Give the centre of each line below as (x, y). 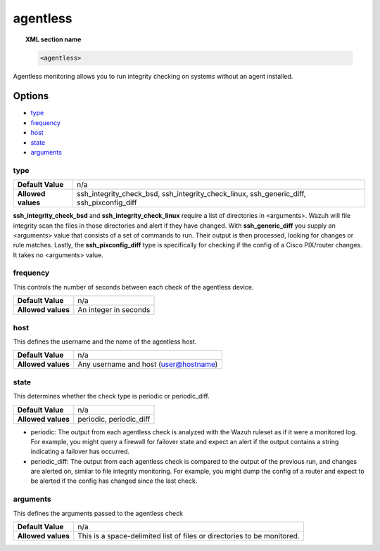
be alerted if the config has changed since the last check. (114, 481)
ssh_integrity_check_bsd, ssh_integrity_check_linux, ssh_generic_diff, (191, 194)
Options (31, 96)
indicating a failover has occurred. (80, 452)
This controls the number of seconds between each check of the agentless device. (133, 287)
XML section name (53, 39)
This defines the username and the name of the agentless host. (105, 342)
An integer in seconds (114, 310)
